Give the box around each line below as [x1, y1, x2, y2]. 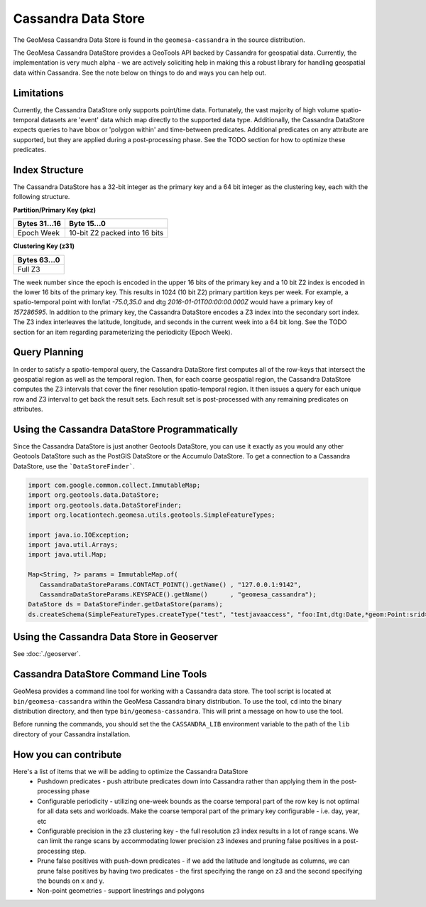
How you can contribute [13, 748, 122, 761]
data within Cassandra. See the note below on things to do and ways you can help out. [13, 68, 266, 77]
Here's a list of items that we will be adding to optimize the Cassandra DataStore [13, 767, 248, 775]
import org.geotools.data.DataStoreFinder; [28, 501, 182, 509]
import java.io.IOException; [28, 530, 130, 539]
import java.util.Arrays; [28, 541, 119, 549]
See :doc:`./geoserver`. [13, 650, 81, 658]
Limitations [13, 87, 64, 99]
